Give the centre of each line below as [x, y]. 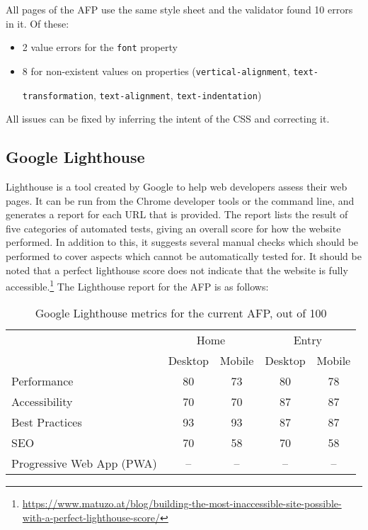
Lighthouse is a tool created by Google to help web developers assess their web [177, 186]
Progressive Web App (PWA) [84, 463]
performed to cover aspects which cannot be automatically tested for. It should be [184, 255]
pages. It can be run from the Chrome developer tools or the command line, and [180, 200]
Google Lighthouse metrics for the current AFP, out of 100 [181, 313]
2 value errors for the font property [100, 47]
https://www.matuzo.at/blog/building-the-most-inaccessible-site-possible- [182, 503]
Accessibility [42, 402]
